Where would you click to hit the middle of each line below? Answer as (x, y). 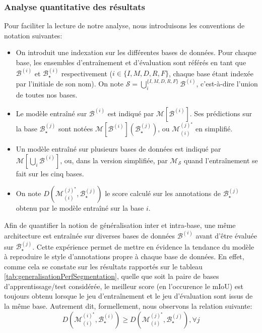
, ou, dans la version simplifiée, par (114, 160)
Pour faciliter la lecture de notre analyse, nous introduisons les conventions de (124, 26)
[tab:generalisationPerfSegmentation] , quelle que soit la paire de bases (112, 276)
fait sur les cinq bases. (50, 173)
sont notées (76, 129)
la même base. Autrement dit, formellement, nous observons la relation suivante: (128, 305)
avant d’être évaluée (226, 235)
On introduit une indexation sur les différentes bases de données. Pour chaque (136, 52)
